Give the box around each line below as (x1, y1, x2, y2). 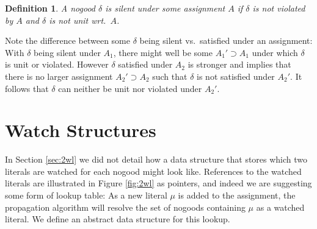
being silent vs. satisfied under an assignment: (139, 34, 313, 47)
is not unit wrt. (49, 13, 106, 26)
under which (252, 46, 298, 58)
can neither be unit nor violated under (58, 82, 202, 94)
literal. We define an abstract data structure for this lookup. (5, 213, 230, 225)
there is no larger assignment (5, 69, 113, 82)
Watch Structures (5, 118, 156, 143)
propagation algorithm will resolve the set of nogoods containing (5, 200, 246, 213)
